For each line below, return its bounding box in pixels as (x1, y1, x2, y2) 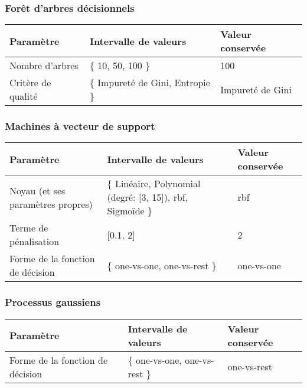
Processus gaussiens (5, 295, 101, 309)
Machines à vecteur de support (5, 119, 155, 133)
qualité (9, 89, 38, 103)
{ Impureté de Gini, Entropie (89, 76, 210, 90)
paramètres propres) (9, 197, 93, 211)
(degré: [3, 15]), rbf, (107, 190, 188, 204)
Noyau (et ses (9, 183, 66, 197)
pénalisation (9, 234, 60, 249)
